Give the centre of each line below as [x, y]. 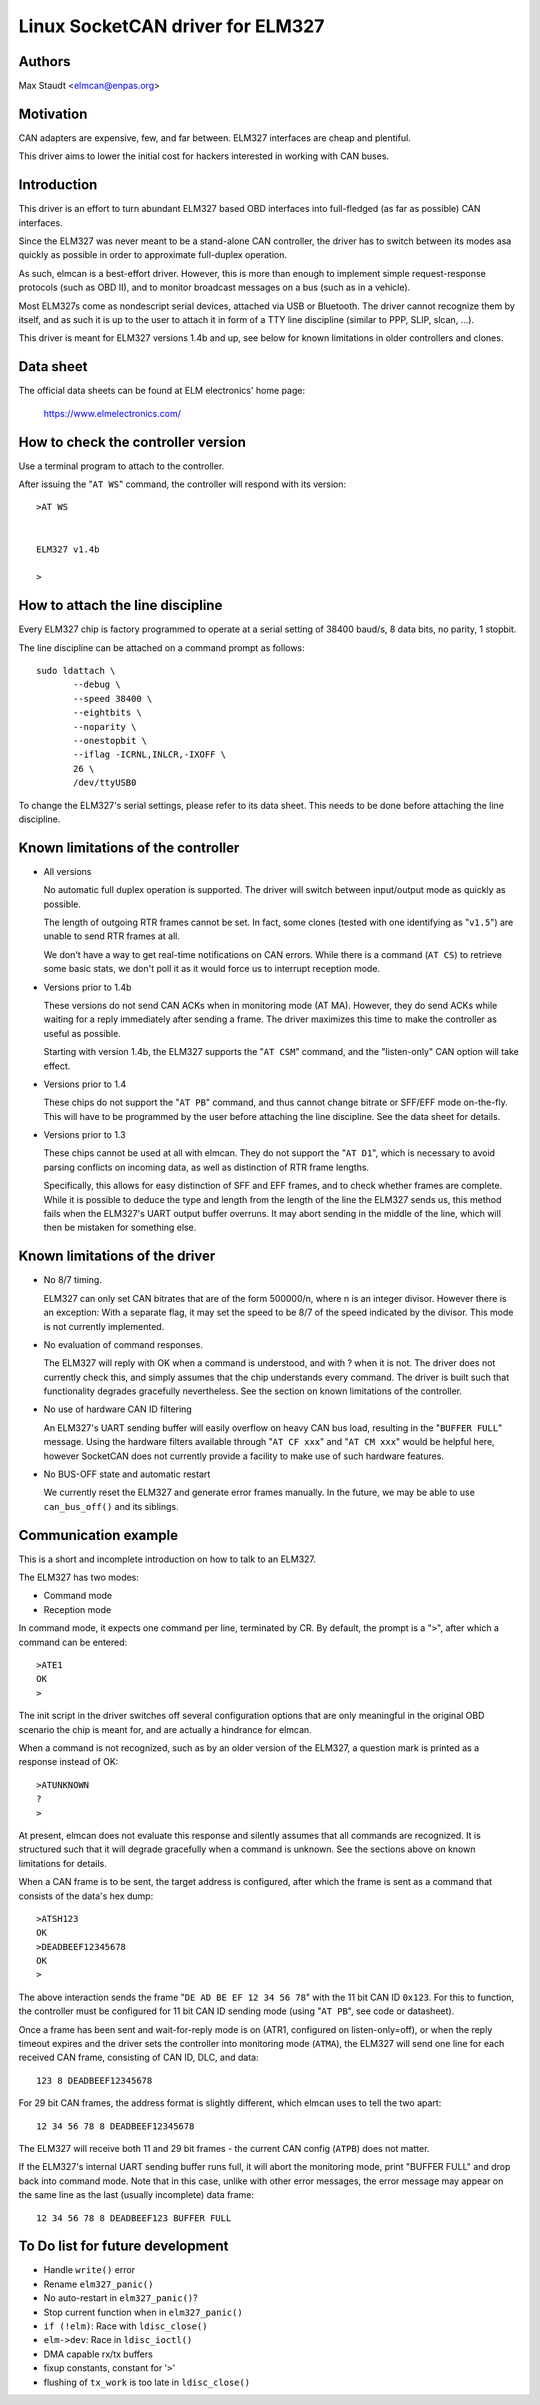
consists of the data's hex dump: [86, 1896]
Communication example [98, 1535]
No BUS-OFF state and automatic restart [127, 1474]
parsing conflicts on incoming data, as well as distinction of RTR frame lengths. [206, 1167]
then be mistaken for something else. [120, 1227]
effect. [57, 1066]
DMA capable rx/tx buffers [98, 2354]
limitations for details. [62, 1863]
